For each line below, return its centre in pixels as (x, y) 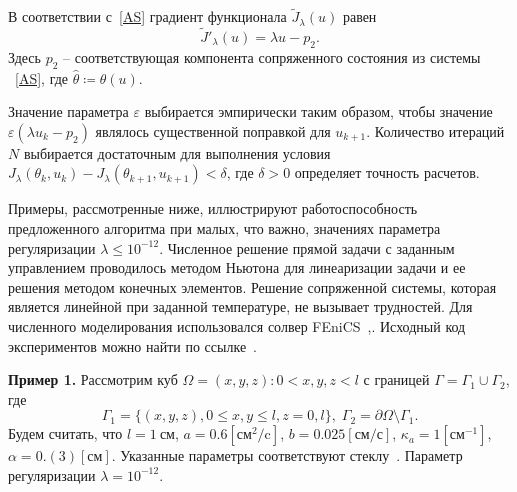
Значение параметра (68, 111)
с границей (396, 379)
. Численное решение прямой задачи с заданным (307, 247)
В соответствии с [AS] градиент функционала (147, 16)
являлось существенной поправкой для (213, 130)
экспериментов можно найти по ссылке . (133, 345)
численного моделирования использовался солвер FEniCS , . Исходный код (237, 325)
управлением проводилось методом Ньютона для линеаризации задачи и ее (237, 267)
